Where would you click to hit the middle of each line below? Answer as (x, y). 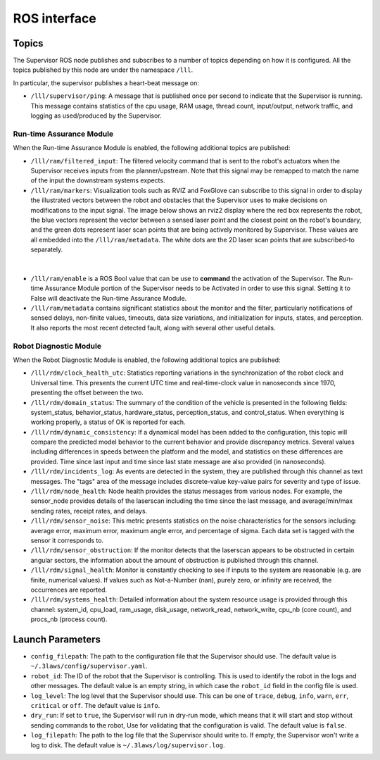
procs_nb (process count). (69, 619)
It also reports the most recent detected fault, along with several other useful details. (153, 328)
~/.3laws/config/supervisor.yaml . (89, 666)
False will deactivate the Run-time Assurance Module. (109, 298)
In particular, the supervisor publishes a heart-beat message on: (106, 83)
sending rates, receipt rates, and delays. (89, 511)
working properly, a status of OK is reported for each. (108, 422)
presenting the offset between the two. (87, 393)
